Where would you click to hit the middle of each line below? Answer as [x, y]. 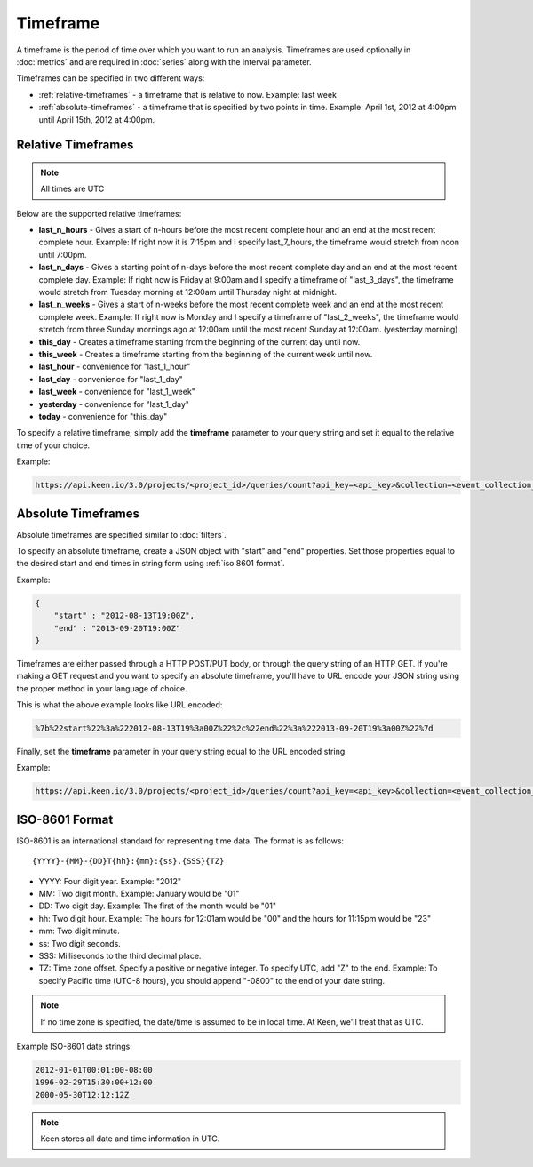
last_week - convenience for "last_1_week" [117, 392]
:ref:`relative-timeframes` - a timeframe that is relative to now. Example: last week [188, 94]
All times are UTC [72, 189]
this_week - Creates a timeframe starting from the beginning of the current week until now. [206, 354]
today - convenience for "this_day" [103, 416]
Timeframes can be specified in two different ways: [111, 78]
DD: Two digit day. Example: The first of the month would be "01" [158, 906]
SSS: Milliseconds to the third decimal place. [120, 956]
